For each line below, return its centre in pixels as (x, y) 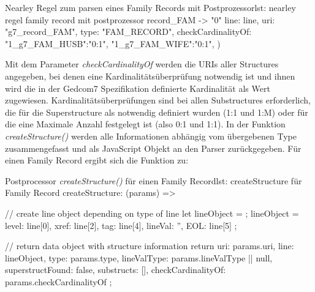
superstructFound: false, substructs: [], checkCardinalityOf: (116, 270)
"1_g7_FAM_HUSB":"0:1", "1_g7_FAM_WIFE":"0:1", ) (113, 43)
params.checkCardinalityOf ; (59, 281)
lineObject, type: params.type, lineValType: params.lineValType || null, (139, 257)
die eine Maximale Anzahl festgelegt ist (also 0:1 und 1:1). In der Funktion (145, 124)
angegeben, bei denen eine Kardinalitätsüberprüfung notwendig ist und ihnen (150, 76)
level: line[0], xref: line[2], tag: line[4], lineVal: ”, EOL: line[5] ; (121, 225)
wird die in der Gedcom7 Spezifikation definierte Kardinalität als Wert (138, 88)
